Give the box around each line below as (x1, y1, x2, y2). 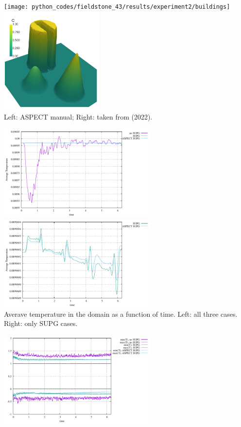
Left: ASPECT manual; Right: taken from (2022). (4, 111, 153, 121)
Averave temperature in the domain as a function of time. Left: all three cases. (4, 308, 238, 319)
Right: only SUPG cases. (4, 318, 78, 328)
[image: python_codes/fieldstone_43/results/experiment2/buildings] (4, 3, 230, 10)
